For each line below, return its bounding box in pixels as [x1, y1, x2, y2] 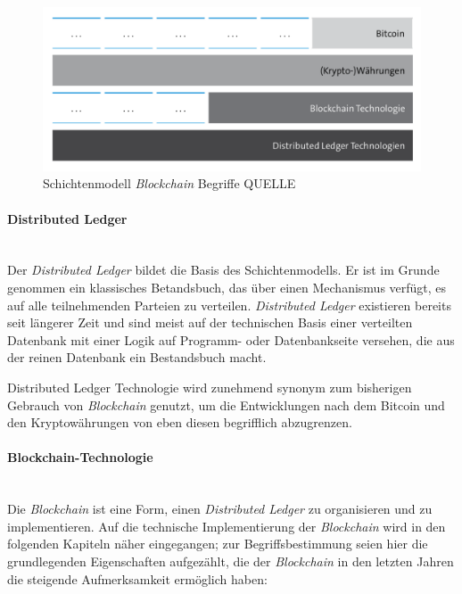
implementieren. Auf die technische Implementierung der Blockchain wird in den [7, 516, 446, 535]
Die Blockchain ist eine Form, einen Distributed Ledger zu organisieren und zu [7, 499, 433, 518]
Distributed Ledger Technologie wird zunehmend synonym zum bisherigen [7, 377, 412, 396]
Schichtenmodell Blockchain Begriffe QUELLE [43, 174, 296, 193]
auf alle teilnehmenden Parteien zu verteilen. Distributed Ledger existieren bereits [7, 295, 451, 314]
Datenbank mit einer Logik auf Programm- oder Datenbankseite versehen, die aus [7, 330, 455, 349]
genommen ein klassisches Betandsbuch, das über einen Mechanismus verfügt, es [7, 278, 447, 297]
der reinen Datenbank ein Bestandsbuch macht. [7, 348, 267, 367]
